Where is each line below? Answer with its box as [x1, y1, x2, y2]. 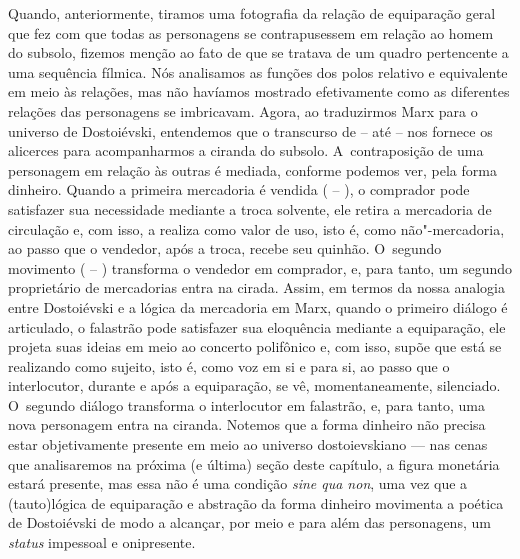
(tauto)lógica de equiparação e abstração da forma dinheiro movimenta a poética [8, 492, 504, 513]
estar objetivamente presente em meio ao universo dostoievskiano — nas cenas [8, 434, 488, 455]
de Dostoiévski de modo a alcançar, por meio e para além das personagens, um [8, 512, 491, 533]
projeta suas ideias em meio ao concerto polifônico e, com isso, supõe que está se [8, 336, 502, 357]
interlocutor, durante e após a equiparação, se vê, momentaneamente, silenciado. [8, 375, 501, 396]
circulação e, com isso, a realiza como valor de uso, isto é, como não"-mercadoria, [8, 218, 505, 239]
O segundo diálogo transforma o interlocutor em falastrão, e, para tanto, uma [8, 394, 485, 415]
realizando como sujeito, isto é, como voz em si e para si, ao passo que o [8, 355, 450, 376]
